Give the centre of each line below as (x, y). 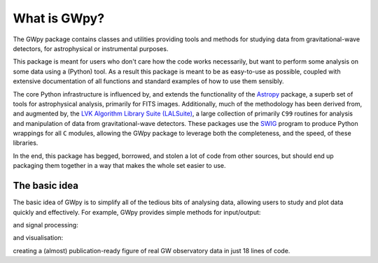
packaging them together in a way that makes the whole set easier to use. (120, 166)
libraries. (26, 143)
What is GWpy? (59, 18)
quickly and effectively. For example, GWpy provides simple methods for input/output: (137, 212)
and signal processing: (45, 225)
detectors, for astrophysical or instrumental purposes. (91, 48)
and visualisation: (38, 238)
